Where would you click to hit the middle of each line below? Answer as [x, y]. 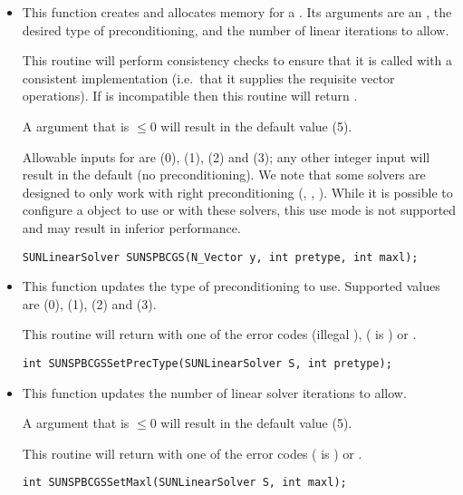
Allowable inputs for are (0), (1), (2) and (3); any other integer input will [226, 156]
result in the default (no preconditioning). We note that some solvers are [224, 175]
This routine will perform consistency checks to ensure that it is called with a [237, 60]
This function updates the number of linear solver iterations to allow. [214, 392]
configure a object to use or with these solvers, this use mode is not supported [239, 210]
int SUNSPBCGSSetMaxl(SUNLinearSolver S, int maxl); [184, 483]
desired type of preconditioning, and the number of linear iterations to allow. [236, 29]
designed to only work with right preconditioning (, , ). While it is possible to [237, 192]
